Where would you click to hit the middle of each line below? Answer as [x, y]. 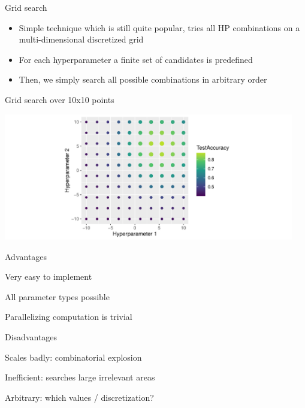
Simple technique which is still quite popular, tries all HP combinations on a [159, 27]
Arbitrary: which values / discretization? [79, 397]
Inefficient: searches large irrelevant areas [80, 377]
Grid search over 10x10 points [60, 99]
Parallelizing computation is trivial [69, 317]
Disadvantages [31, 337]
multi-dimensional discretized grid [81, 39]
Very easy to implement [49, 276]
